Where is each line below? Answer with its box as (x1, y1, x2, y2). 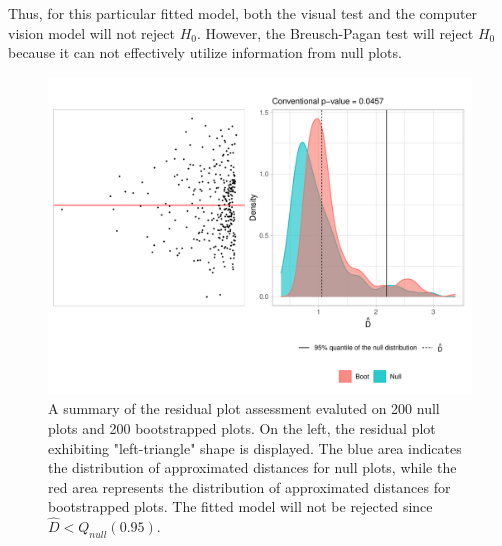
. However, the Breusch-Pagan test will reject (196, 22, 474, 43)
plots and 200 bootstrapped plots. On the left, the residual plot (48, 417, 436, 438)
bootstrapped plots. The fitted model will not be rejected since (48, 496, 433, 517)
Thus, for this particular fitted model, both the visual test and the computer (8, 3, 478, 23)
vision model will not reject (8, 22, 175, 43)
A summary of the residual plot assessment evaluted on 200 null (48, 398, 440, 419)
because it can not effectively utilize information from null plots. (8, 42, 402, 63)
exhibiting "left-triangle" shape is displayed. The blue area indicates (48, 437, 462, 458)
